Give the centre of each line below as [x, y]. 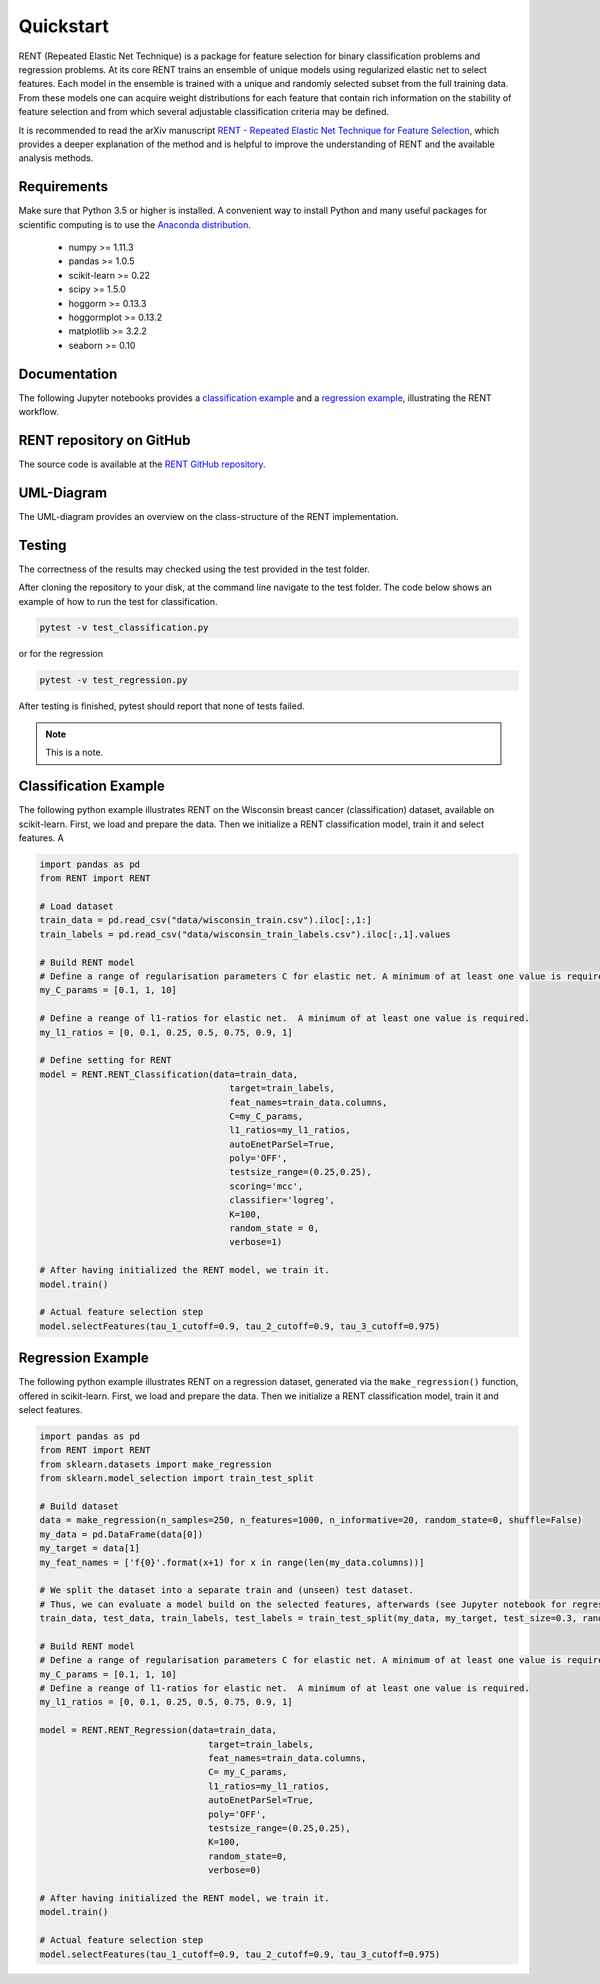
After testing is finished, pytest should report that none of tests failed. [161, 706]
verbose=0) [235, 1870]
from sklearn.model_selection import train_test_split [176, 1478]
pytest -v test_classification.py [124, 628]
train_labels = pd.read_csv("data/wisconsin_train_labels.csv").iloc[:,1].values [245, 934]
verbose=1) [256, 1242]
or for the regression [61, 654]
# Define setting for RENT [105, 1060]
